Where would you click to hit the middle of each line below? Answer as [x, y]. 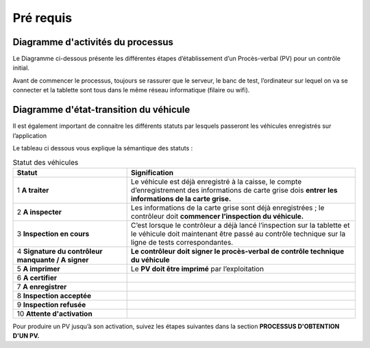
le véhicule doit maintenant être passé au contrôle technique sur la [238, 234]
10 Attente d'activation [54, 313]
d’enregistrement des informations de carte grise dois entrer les [234, 190]
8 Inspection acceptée [54, 295]
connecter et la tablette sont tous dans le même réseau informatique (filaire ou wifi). [131, 90]
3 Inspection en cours [53, 234]
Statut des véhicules [46, 162]
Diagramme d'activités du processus [93, 42]
